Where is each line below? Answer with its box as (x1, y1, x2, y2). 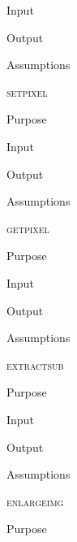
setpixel (6, 83, 48, 100)
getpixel (6, 219, 49, 236)
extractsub (6, 356, 64, 373)
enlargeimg (6, 492, 64, 509)
